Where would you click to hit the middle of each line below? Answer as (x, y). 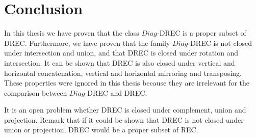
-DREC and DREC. (116, 92)
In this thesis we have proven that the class (72, 33)
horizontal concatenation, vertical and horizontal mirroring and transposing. (123, 73)
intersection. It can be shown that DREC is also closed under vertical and (120, 62)
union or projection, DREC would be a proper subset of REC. (101, 130)
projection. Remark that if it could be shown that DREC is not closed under (124, 119)
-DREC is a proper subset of (202, 33)
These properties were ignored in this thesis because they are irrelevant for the (127, 83)
